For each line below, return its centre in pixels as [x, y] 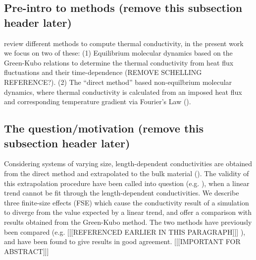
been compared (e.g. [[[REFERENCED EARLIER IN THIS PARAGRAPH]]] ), [125, 231]
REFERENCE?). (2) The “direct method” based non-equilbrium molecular [118, 82]
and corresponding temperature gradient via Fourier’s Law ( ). [98, 101]
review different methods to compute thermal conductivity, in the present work [124, 43]
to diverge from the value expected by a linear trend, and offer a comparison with [128, 212]
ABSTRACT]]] [26, 251]
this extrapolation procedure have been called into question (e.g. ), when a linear [127, 183]
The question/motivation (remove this [104, 128]
